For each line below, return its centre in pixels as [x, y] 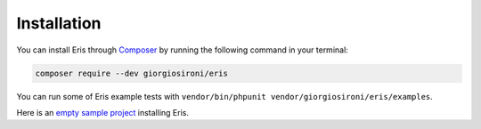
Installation [59, 23]
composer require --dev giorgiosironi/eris [132, 73]
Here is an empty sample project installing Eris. [102, 112]
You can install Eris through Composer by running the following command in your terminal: [183, 50]
